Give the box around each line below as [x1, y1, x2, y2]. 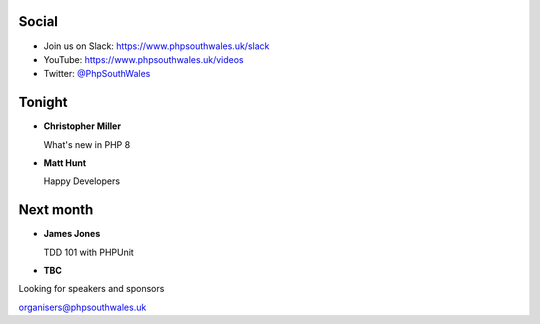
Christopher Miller [43, 120, 122, 132]
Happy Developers [43, 175, 120, 187]
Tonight [18, 94, 69, 111]
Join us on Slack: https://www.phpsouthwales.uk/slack [43, 40, 270, 52]
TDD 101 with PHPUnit [43, 246, 134, 258]
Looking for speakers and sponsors [18, 283, 165, 295]
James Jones [43, 228, 101, 240]
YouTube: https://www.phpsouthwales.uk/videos [43, 53, 244, 65]
